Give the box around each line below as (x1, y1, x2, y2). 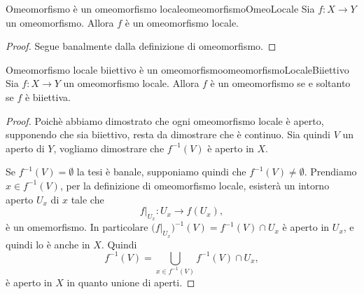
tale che (71, 192, 104, 206)
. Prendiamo (304, 164, 357, 179)
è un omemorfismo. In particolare (6, 220, 148, 234)
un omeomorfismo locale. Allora (63, 76, 199, 91)
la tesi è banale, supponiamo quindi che (76, 164, 246, 179)
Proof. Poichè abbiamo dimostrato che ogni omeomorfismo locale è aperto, (6, 113, 324, 128)
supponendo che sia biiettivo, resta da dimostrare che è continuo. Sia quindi (6, 127, 331, 142)
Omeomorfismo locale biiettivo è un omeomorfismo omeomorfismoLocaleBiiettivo (6, 62, 349, 76)
